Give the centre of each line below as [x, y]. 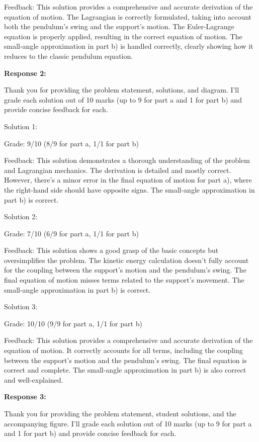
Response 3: [25, 396]
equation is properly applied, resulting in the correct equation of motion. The [123, 36]
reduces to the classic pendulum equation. [69, 56]
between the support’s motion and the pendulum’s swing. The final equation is [125, 360]
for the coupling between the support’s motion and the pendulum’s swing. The [125, 270]
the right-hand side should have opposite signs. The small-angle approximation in [129, 189]
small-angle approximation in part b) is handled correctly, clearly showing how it [129, 46]
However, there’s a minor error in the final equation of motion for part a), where [128, 180]
